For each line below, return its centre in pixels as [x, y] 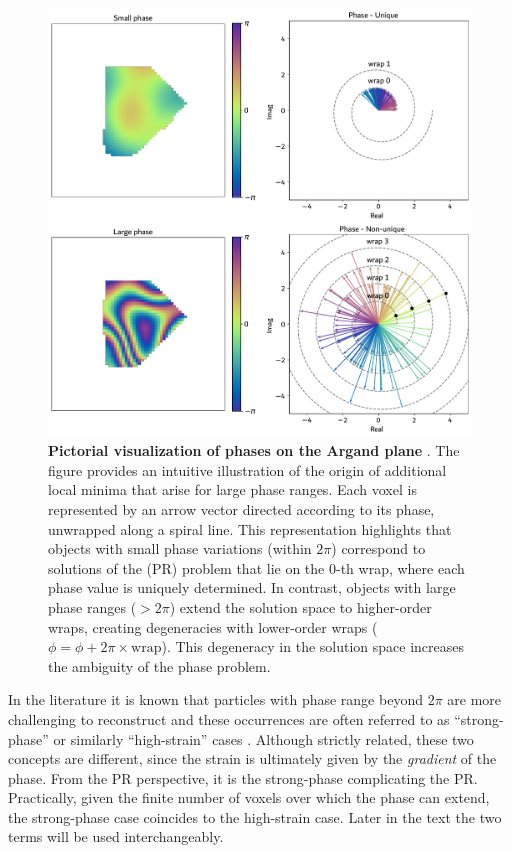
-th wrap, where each [400, 567]
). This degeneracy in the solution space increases [313, 646]
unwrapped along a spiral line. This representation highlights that [250, 528]
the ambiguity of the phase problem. [159, 665]
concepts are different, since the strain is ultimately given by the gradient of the [252, 758]
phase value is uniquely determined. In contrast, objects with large [252, 587]
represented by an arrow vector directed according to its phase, [241, 508]
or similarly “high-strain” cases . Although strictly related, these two [263, 738]
